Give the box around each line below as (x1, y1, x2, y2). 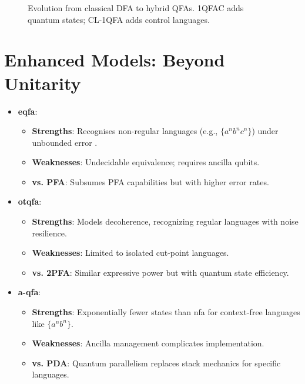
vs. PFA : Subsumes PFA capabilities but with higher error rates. (32, 175, 269, 188)
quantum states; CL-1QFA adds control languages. (28, 13, 210, 25)
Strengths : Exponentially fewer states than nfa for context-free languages (32, 306, 300, 318)
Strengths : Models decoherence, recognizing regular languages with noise (32, 215, 299, 228)
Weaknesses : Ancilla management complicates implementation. (32, 337, 264, 349)
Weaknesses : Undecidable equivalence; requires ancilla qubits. (32, 156, 260, 168)
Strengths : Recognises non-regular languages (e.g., (32, 125, 218, 137)
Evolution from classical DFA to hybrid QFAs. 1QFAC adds (28, 2, 244, 14)
